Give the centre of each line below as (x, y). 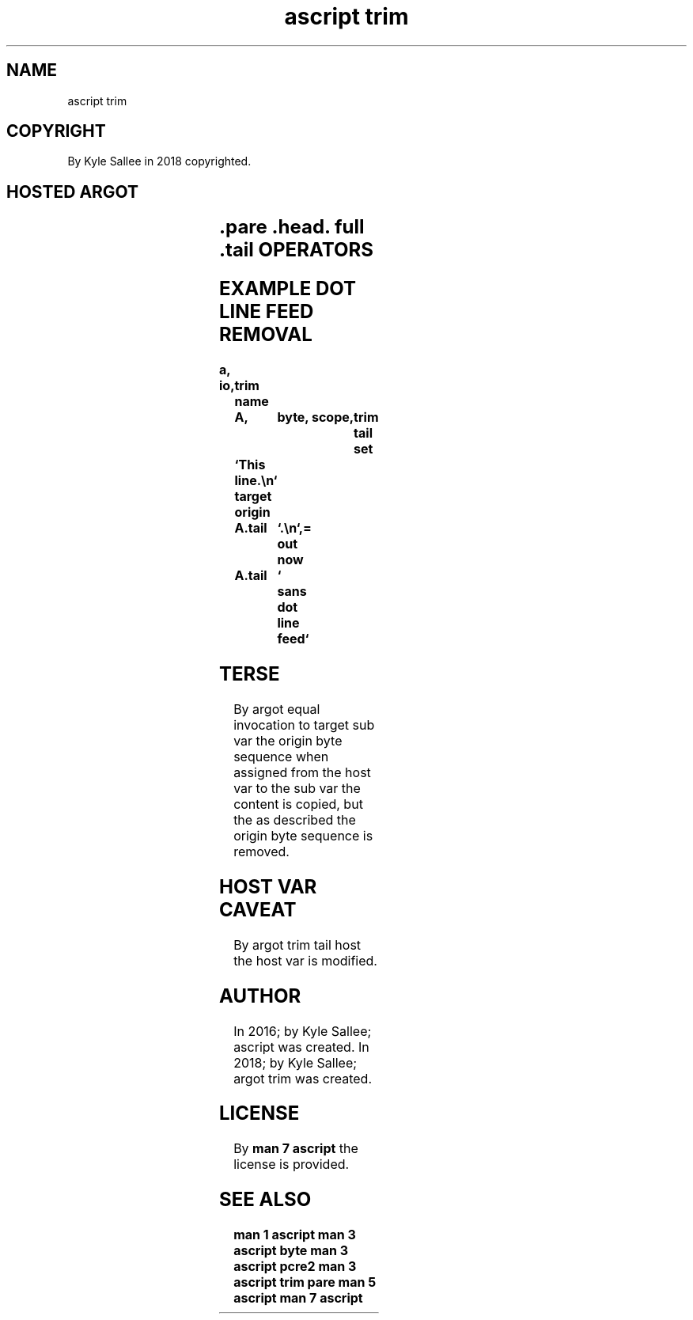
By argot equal (277, 709)
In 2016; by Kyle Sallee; (303, 1031)
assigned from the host (302, 772)
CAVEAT (258, 909)
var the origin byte (288, 740)
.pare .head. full (292, 227)
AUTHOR (260, 996)
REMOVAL (266, 335)
